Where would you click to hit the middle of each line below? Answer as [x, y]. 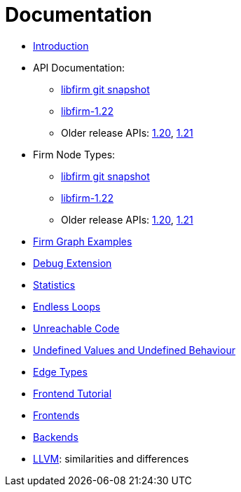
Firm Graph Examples [83, 241]
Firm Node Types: [74, 154]
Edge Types [60, 371]
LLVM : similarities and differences [111, 458]
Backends [56, 437]
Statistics [54, 285]
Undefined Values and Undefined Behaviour [134, 350]
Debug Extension [73, 263]
